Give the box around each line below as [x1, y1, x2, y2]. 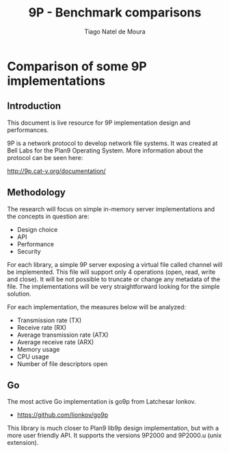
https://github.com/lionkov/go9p [16, 411, 109, 419]
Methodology [7, 187, 66, 198]
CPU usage [16, 352, 49, 361]
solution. [7, 289, 32, 298]
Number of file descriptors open [16, 359, 108, 367]
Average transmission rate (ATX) [16, 331, 109, 339]
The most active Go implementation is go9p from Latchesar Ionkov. [7, 398, 196, 406]
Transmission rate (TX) [16, 316, 82, 324]
